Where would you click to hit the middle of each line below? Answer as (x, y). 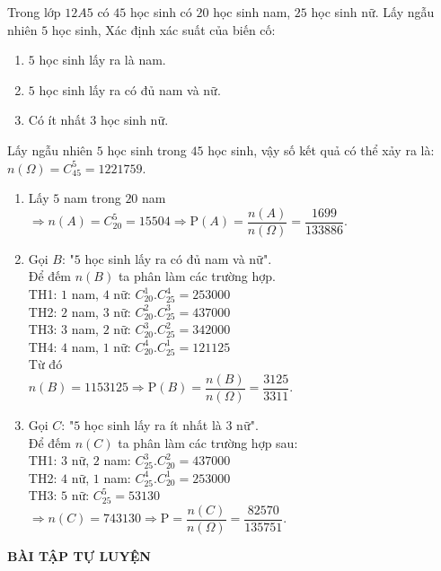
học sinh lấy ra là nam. (102, 60)
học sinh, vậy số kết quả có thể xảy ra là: (321, 149)
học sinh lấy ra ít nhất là (153, 425)
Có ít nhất (57, 120)
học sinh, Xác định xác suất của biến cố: (163, 29)
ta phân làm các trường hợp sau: (208, 442)
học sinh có (161, 12)
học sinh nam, (252, 12)
